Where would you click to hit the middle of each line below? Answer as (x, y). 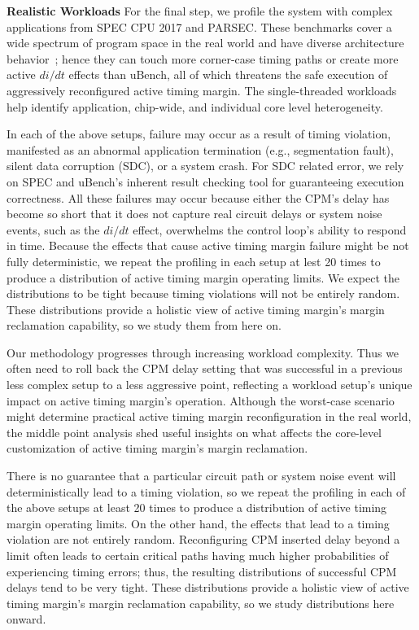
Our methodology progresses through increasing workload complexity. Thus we (203, 352)
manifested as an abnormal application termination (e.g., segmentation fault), (200, 149)
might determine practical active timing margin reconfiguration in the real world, (209, 416)
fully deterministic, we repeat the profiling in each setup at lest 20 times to (194, 261)
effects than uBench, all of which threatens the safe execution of (228, 74)
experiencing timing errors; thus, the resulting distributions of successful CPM (202, 571)
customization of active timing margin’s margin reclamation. (157, 448)
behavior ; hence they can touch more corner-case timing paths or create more (203, 58)
